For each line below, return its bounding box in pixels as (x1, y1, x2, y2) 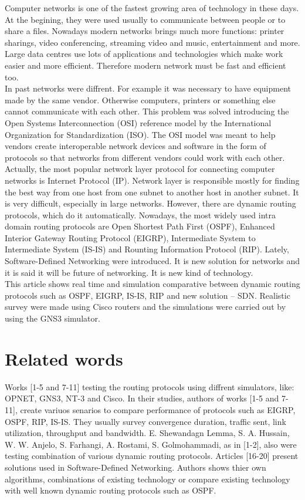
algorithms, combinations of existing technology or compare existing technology (5, 472, 290, 485)
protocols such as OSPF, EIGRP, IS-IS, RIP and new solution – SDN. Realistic (5, 289, 290, 301)
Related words (5, 346, 123, 370)
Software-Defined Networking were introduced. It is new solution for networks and (5, 255, 300, 267)
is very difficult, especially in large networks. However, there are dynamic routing (5, 197, 296, 210)
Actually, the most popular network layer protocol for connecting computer (5, 163, 275, 175)
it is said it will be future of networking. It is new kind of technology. (5, 266, 253, 278)
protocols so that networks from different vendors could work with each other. (5, 151, 285, 163)
